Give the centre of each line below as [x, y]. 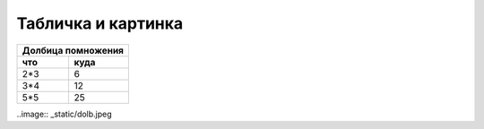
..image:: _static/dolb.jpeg [64, 114]
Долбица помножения [73, 50]
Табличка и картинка [100, 23]
